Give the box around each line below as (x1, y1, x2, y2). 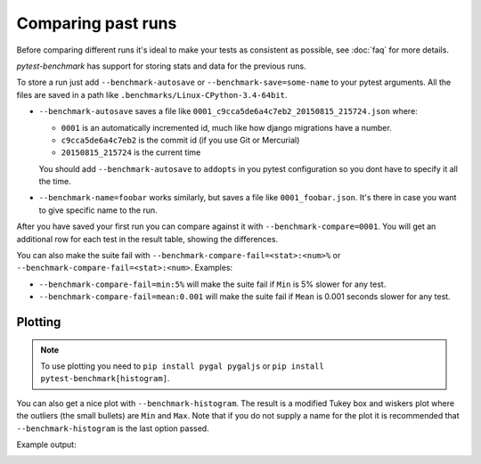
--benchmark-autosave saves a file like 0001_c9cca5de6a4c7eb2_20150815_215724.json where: (38, 106, 418, 117)
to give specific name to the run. (38, 205, 158, 216)
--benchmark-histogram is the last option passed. (16, 423, 209, 434)
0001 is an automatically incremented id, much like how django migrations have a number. (61, 122, 392, 133)
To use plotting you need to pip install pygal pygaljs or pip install (40, 361, 324, 371)
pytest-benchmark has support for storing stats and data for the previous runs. (16, 61, 306, 71)
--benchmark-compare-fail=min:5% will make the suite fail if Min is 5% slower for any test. (38, 279, 387, 289)
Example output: (16, 439, 77, 450)
